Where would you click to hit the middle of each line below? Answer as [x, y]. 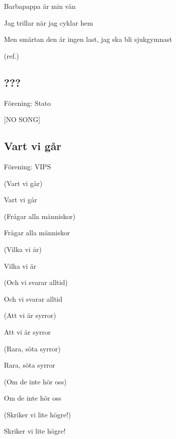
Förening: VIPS [28, 166]
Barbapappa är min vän [40, 6]
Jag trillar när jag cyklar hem [49, 22]
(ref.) [12, 55]
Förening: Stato [28, 103]
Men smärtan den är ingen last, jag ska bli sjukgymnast [88, 39]
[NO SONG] [22, 119]
